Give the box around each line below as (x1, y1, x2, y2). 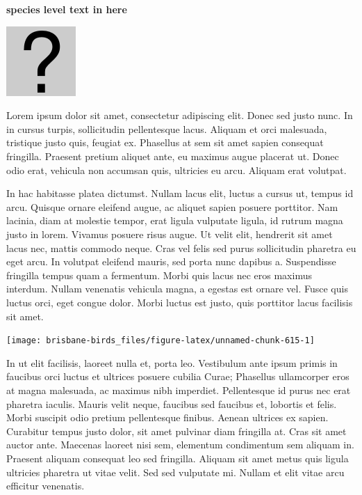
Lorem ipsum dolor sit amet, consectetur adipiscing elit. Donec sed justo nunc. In (6, 108, 353, 123)
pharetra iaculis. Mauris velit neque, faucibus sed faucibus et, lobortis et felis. (6, 396, 337, 411)
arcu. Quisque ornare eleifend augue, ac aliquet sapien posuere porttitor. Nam (6, 199, 338, 214)
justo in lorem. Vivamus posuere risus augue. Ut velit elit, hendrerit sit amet (6, 226, 333, 241)
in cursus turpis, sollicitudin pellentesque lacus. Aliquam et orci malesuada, (6, 121, 327, 136)
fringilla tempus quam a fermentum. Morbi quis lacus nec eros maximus (6, 267, 312, 282)
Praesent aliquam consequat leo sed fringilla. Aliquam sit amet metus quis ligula (6, 450, 349, 465)
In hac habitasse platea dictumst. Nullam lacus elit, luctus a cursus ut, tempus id (6, 186, 354, 201)
